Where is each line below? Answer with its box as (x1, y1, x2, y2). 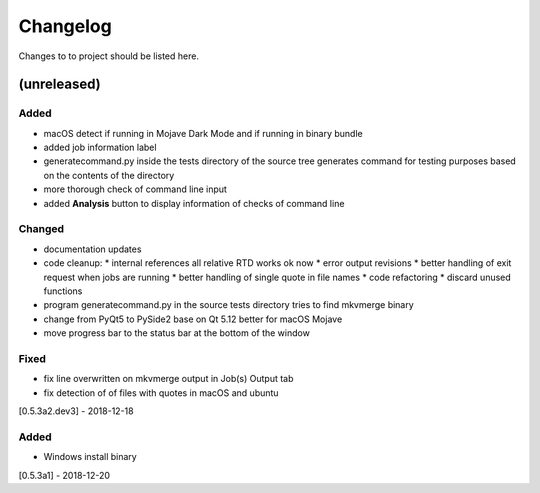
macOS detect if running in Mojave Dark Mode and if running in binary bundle (43, 127, 364, 139)
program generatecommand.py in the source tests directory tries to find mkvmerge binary (43, 299, 414, 311)
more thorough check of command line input (43, 183, 227, 195)
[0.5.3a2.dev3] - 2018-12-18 (18, 405, 134, 417)
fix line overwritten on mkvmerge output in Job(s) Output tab (43, 373, 294, 385)
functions (43, 285, 83, 297)
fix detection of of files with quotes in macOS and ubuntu (43, 386, 279, 399)
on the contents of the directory (43, 169, 175, 181)
